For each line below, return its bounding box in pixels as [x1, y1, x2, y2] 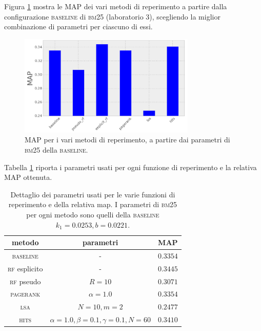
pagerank [10, 288, 41, 299]
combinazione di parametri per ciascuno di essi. [4, 21, 153, 32]
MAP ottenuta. [4, 172, 52, 182]
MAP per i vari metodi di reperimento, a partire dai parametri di [25, 134, 230, 145]
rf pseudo [9, 275, 41, 286]
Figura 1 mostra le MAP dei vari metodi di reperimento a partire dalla [4, 1, 227, 11]
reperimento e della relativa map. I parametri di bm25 [8, 199, 177, 210]
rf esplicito [8, 263, 43, 273]
